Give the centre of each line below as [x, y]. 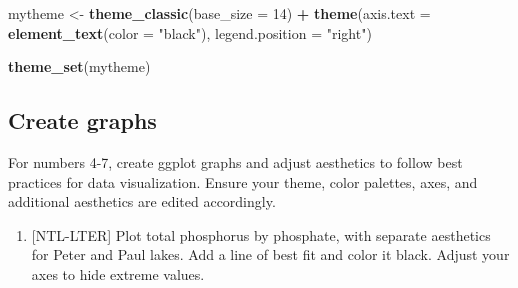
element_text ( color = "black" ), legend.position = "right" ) [190, 32]
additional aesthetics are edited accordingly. [142, 201]
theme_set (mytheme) [79, 66]
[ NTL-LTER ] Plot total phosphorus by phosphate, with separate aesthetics [261, 234]
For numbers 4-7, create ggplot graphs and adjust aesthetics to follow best [235, 161]
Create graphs [82, 120]
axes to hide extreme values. [118, 273]
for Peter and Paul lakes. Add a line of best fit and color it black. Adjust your [270, 254]
